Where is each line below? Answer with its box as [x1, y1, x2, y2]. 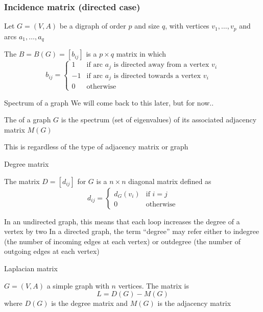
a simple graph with [46, 280, 109, 291]
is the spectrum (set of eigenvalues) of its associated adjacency [61, 114, 257, 125]
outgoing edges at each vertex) [4, 246, 100, 256]
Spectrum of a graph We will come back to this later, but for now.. [4, 97, 214, 108]
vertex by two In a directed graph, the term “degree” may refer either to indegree [4, 226, 259, 237]
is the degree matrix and [51, 298, 128, 308]
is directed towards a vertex [113, 72, 201, 80]
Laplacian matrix [4, 263, 58, 273]
